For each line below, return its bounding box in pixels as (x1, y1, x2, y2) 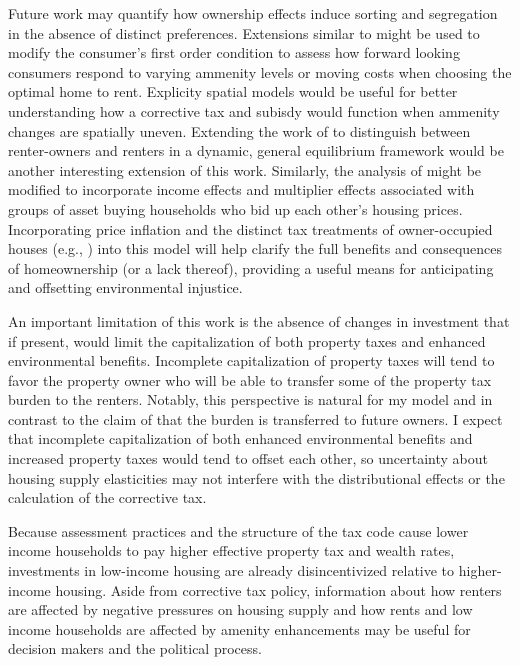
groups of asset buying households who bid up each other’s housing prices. (8, 198, 463, 219)
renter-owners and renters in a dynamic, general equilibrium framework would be (8, 140, 504, 161)
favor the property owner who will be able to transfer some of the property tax (8, 369, 492, 390)
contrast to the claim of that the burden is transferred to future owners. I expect (8, 408, 503, 429)
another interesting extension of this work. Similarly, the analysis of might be (8, 159, 482, 180)
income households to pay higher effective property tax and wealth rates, (8, 540, 455, 561)
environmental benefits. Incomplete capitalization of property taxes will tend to (8, 350, 495, 371)
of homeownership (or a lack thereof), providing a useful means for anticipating (8, 257, 494, 278)
